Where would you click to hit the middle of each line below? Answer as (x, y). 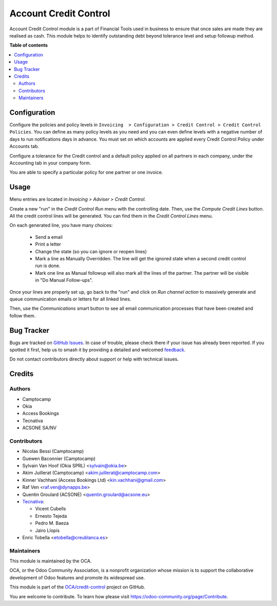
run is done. (48, 266)
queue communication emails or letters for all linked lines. (70, 299)
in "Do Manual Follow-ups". (64, 280)
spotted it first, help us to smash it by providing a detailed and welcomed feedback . (97, 350)
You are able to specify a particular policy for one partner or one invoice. (86, 173)
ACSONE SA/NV (39, 428)
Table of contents (29, 45)
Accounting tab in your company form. (50, 163)
